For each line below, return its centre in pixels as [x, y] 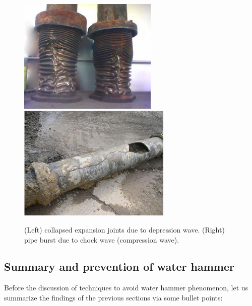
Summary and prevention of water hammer [119, 266]
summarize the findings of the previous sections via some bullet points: [113, 297]
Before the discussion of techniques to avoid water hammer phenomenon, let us [126, 288]
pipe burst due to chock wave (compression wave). [102, 239]
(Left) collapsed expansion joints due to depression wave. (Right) [124, 229]
